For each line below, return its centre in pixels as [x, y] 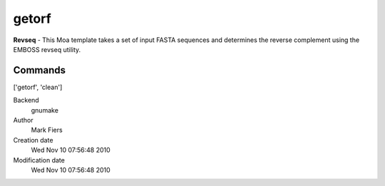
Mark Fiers [47, 130]
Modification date [39, 160]
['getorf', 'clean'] [38, 87]
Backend [26, 100]
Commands [40, 70]
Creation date [33, 140]
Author [23, 120]
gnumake [45, 110]
